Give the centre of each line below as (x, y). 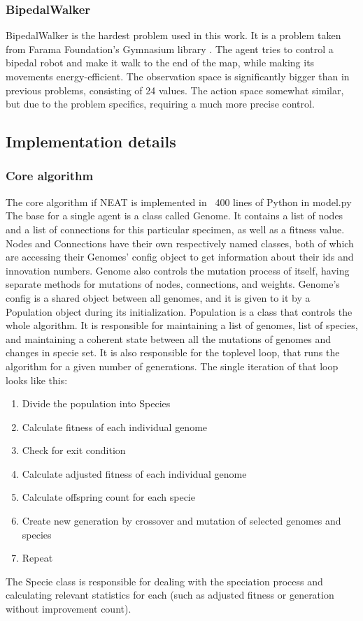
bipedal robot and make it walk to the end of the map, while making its (160, 63)
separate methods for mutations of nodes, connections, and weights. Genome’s (173, 284)
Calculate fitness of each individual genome (115, 426)
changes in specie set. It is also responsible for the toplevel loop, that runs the (173, 352)
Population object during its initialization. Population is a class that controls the (179, 311)
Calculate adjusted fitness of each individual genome (134, 473)
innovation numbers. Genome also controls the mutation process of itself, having (178, 270)
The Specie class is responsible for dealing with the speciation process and (164, 581)
